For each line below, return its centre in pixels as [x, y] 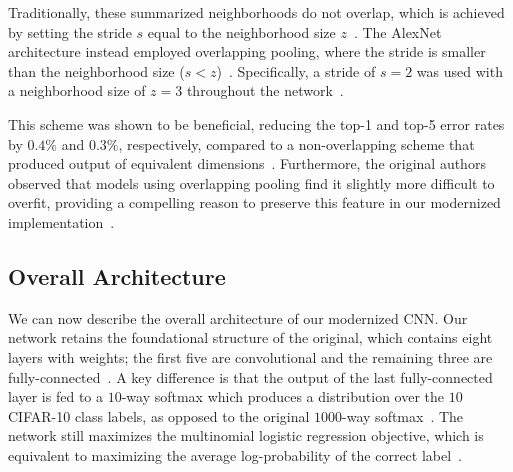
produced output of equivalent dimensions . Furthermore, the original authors [247, 163]
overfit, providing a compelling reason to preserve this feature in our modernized [254, 202]
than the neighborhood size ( [96, 70]
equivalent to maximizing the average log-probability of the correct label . [235, 454]
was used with [459, 70]
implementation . [61, 221]
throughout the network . [265, 90]
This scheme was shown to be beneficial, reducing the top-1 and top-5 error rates [256, 123]
